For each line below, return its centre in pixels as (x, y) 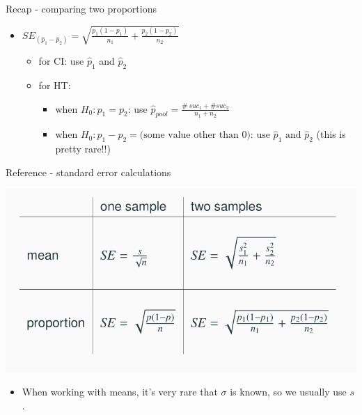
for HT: (55, 85)
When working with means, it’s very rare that (120, 392)
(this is (331, 134)
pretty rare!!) (83, 149)
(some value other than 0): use (205, 135)
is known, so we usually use (288, 392)
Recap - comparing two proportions (81, 8)
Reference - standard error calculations (88, 172)
